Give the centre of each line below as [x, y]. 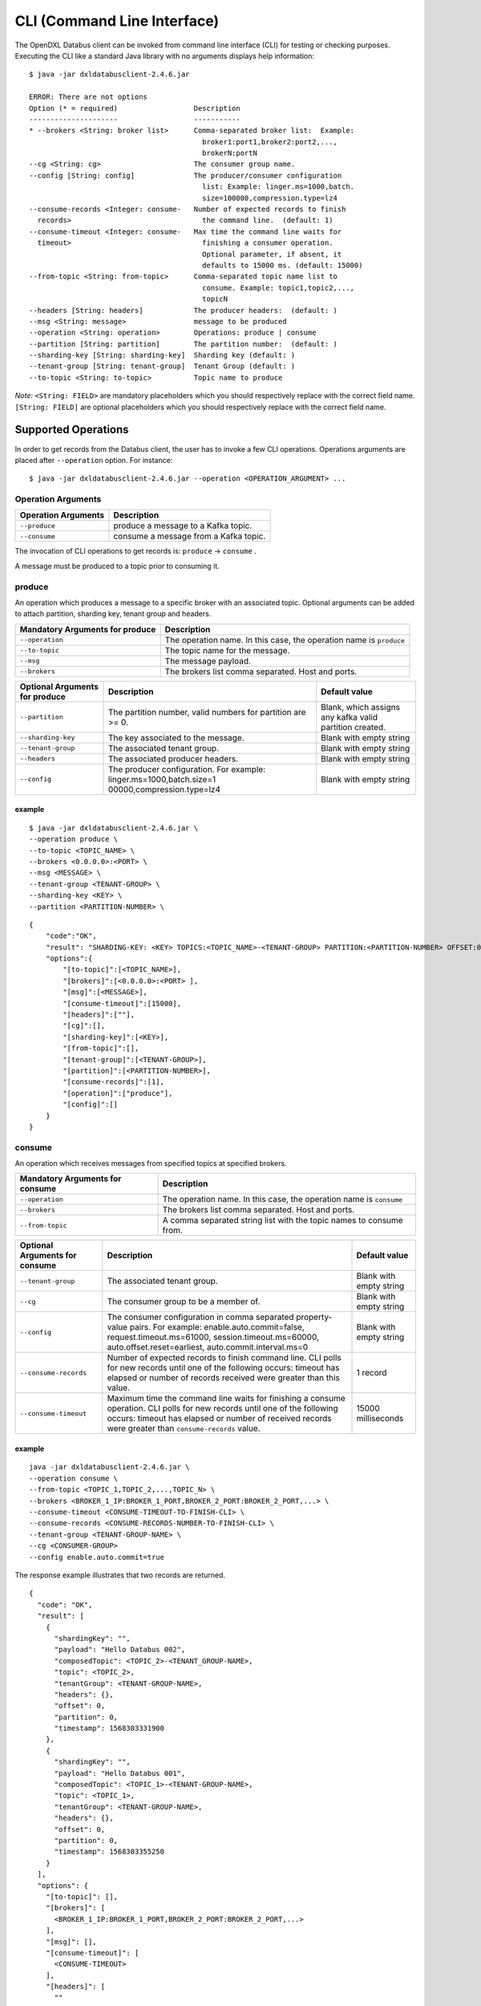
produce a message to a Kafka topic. [183, 526]
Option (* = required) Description [135, 108]
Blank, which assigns [361, 707]
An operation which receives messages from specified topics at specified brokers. [151, 1163]
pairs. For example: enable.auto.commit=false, [217, 1327]
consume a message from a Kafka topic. [190, 536]
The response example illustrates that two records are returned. [120, 1575]
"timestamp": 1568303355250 [109, 1852]
